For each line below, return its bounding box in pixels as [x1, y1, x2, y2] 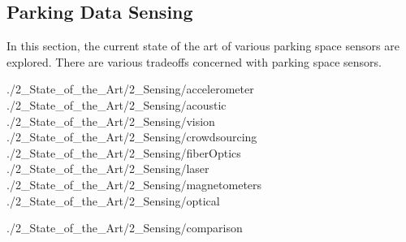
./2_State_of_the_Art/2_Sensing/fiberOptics [6, 144, 241, 161]
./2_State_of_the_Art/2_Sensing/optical [6, 192, 220, 209]
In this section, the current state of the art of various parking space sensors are [6, 37, 400, 54]
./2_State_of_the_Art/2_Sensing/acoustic [6, 96, 227, 113]
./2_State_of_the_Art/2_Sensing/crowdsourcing [6, 128, 257, 145]
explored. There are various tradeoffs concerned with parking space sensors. [6, 53, 382, 70]
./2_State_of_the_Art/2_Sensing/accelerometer [6, 80, 254, 97]
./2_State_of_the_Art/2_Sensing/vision [6, 112, 215, 129]
